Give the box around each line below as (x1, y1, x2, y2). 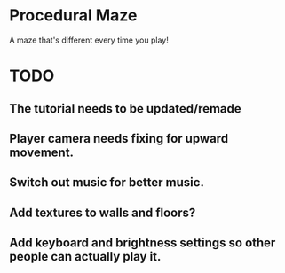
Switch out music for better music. (9, 175, 204, 191)
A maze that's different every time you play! (9, 35, 169, 45)
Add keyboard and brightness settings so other (9, 236, 276, 251)
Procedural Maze (9, 5, 138, 26)
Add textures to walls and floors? (9, 205, 196, 220)
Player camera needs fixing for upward (9, 130, 229, 146)
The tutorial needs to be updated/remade (9, 101, 241, 116)
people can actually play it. (9, 249, 162, 264)
